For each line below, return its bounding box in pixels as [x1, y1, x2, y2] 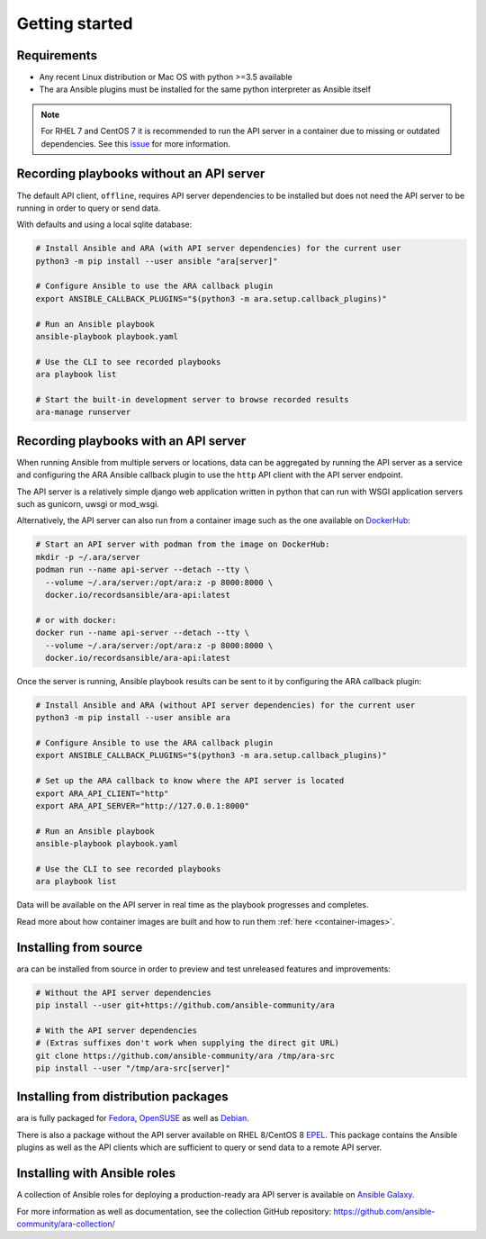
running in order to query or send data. [16, 203, 161, 213]
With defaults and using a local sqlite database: [16, 219, 193, 230]
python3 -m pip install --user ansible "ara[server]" [35, 256, 278, 266]
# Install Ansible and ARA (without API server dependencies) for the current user [35, 700, 416, 710]
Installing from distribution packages [16, 1090, 229, 1105]
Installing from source [16, 939, 143, 954]
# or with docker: [35, 615, 117, 625]
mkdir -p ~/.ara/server [35, 552, 141, 562]
